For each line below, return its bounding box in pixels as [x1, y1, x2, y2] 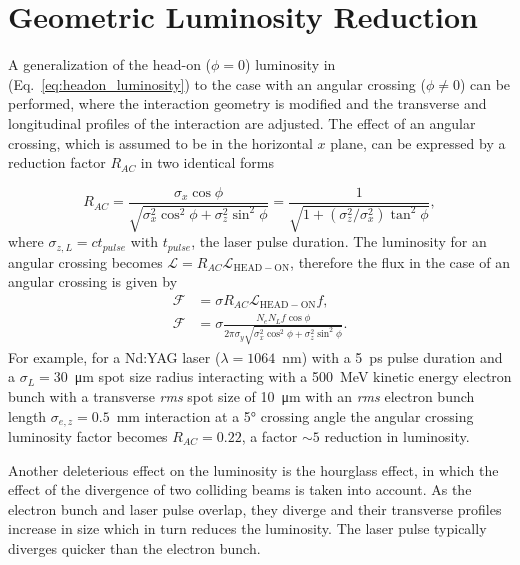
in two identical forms [140, 152, 274, 173]
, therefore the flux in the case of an [290, 251, 510, 272]
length [8, 405, 47, 426]
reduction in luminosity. [324, 425, 470, 446]
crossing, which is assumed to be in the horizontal [8, 132, 313, 153]
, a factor [241, 425, 298, 446]
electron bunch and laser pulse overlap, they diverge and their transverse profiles [8, 498, 502, 519]
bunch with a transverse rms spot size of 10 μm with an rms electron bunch [8, 385, 475, 406]
